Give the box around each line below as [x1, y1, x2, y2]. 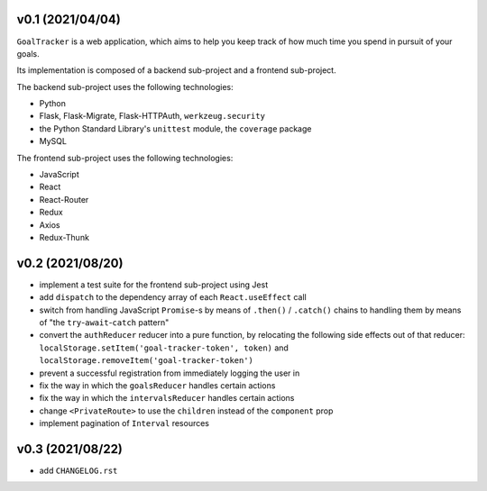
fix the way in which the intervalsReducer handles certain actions [39, 393, 295, 404]
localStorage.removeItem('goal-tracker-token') [39, 356, 254, 366]
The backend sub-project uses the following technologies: [16, 81, 234, 92]
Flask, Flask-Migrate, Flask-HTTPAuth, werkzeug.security [39, 111, 266, 122]
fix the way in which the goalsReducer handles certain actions [39, 380, 276, 391]
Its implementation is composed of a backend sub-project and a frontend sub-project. [16, 65, 337, 76]
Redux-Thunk [39, 232, 90, 242]
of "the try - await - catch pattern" [39, 317, 170, 328]
